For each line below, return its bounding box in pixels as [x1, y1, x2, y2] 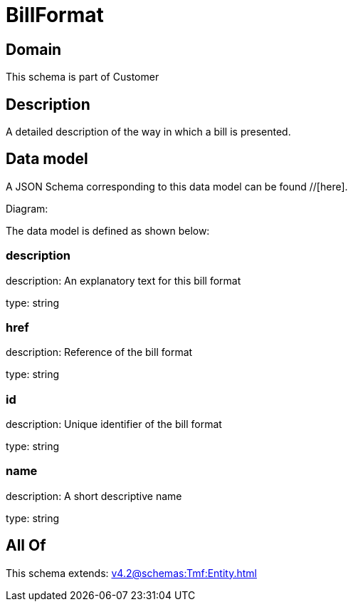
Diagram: [6, 202, 48, 215]
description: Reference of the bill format [6, 346, 193, 359]
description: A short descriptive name [6, 489, 182, 502]
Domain [6, 40, 62, 58]
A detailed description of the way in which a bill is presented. [6, 126, 291, 138]
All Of [6, 536, 46, 555]
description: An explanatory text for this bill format [6, 274, 241, 287]
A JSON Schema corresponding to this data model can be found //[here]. [6, 180, 348, 193]
